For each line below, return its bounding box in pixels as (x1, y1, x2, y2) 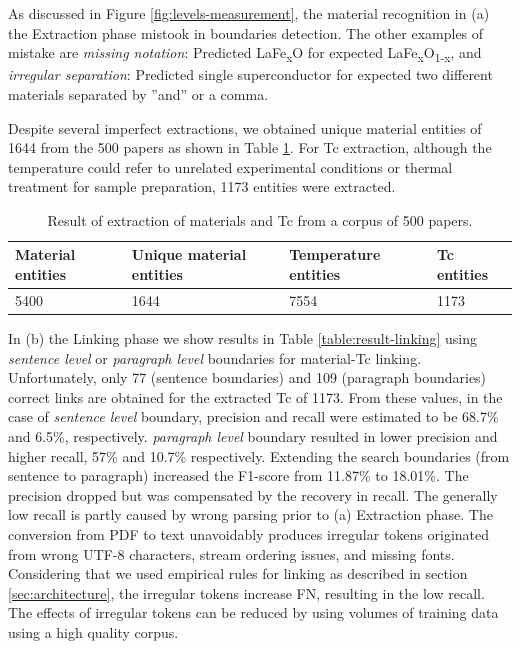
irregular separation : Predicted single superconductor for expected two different (8, 64, 493, 85)
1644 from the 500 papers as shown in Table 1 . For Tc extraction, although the (8, 137, 492, 158)
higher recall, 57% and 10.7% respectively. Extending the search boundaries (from (8, 445, 510, 466)
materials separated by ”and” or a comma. (8, 83, 269, 104)
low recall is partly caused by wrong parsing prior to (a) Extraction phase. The (8, 504, 493, 525)
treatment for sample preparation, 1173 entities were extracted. (8, 176, 396, 197)
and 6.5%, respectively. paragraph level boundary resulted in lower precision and (8, 425, 498, 446)
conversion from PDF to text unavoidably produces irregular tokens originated (8, 523, 490, 544)
